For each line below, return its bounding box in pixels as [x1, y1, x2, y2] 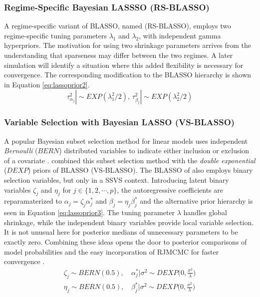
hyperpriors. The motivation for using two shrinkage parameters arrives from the [4, 40, 252, 50]
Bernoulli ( [4, 145, 38, 156]
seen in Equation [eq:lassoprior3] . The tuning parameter [4, 207, 175, 218]
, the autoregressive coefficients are [117, 184, 223, 195]
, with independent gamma [139, 30, 221, 40]
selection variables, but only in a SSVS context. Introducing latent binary [4, 174, 229, 185]
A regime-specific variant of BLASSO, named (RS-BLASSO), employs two [4, 20, 232, 31]
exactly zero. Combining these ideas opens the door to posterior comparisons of [4, 236, 247, 247]
